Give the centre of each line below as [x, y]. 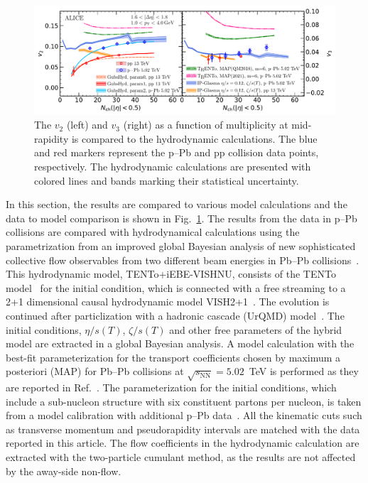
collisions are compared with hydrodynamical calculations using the [153, 232]
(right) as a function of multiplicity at [206, 125]
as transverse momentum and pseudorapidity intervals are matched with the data [183, 429]
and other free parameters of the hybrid [256, 329]
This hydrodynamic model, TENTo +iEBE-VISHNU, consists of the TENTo [171, 274]
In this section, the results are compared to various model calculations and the [177, 204]
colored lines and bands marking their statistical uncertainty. [167, 180]
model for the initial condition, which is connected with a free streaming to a [176, 287]
